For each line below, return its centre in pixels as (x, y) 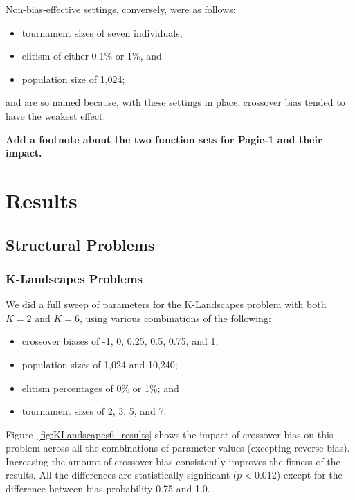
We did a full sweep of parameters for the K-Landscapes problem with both (166, 304)
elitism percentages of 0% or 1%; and (100, 387)
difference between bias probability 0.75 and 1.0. (108, 489)
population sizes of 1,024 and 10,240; (100, 364)
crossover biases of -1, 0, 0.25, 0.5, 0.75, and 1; (120, 341)
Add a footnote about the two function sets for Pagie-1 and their (164, 139)
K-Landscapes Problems (74, 278)
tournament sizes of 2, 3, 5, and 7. (94, 411)
